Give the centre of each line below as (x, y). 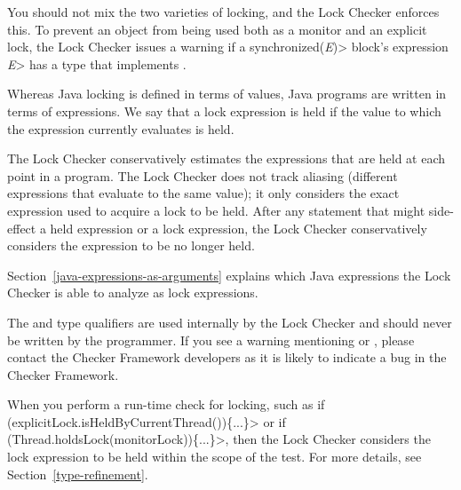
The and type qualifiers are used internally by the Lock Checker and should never (230, 322)
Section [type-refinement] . (78, 474)
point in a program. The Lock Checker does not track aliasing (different (203, 175)
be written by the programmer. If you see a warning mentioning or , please (211, 340)
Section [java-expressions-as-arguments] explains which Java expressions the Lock (229, 275)
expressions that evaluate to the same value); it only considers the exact (203, 193)
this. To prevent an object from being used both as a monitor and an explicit (217, 29)
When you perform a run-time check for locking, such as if (166, 404)
